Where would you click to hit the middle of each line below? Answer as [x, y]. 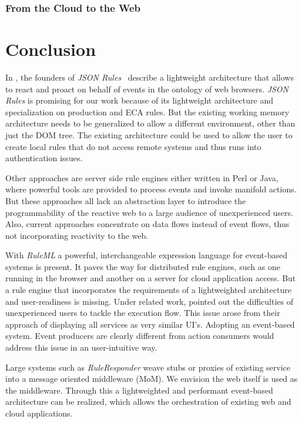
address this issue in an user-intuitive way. [81, 347]
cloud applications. [39, 413]
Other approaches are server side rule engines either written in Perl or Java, [142, 177]
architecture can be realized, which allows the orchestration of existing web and [148, 402]
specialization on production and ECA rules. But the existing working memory [147, 111]
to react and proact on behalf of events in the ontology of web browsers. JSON [147, 89]
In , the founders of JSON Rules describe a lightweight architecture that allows [150, 77]
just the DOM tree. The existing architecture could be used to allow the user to [149, 134]
